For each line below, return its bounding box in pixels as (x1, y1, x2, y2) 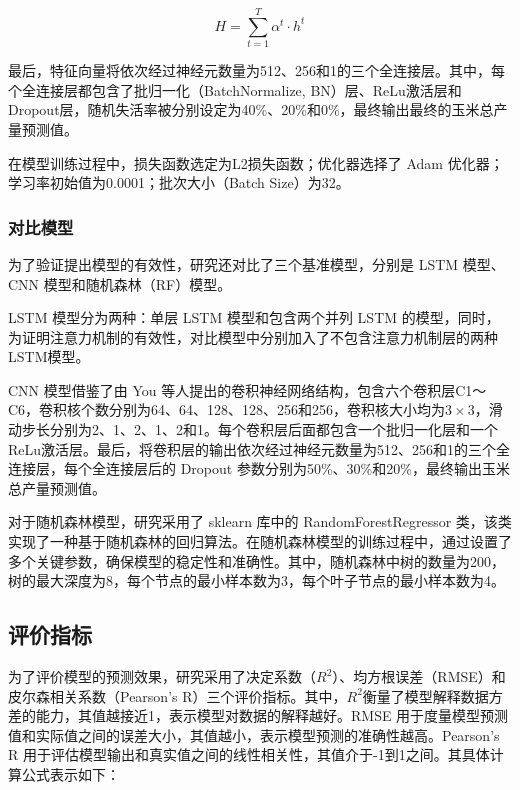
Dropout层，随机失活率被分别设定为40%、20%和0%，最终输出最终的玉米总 (8, 99, 494, 120)
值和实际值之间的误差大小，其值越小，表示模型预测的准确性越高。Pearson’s (8, 724, 500, 745)
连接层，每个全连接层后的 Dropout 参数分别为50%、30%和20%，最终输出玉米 (8, 458, 510, 479)
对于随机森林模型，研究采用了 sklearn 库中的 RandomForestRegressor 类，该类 (8, 511, 512, 532)
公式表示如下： (21, 763, 120, 784)
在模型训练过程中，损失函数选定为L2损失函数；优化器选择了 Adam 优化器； (8, 152, 504, 173)
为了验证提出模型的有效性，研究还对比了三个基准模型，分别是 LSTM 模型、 (8, 253, 505, 274)
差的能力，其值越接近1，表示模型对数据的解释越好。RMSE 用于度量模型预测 (8, 705, 509, 726)
